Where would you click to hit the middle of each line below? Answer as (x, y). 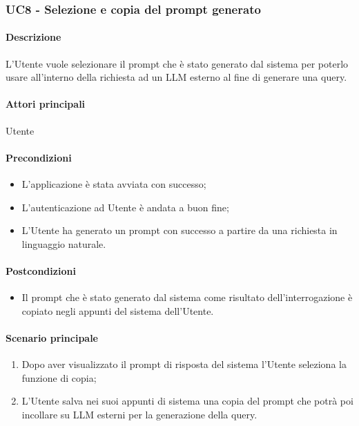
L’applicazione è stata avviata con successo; (114, 184)
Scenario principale (52, 337)
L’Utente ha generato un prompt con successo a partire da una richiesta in (179, 230)
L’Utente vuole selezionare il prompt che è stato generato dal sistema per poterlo (177, 63)
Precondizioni (39, 157)
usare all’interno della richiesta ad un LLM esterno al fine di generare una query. (176, 77)
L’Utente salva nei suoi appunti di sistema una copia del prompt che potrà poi (187, 401)
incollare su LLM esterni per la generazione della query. (139, 414)
